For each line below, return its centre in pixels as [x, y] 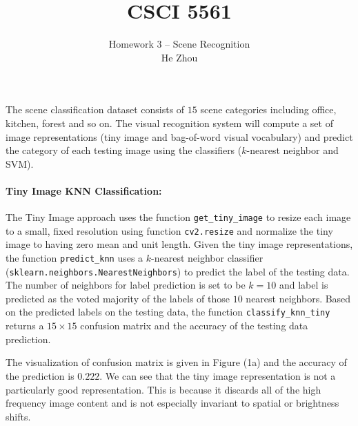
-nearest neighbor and [292, 150]
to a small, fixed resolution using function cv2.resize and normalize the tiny [169, 230]
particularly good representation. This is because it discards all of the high [163, 389]
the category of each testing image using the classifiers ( [124, 150]
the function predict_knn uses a [74, 257]
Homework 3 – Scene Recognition [179, 44]
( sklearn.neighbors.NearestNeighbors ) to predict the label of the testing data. [178, 271]
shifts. [18, 416]
